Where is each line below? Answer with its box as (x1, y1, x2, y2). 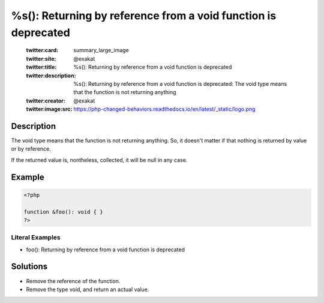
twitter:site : (26, 55, 56, 62)
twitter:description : (26, 72, 76, 79)
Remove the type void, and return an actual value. (26, 286, 149, 293)
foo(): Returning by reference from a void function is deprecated (26, 246, 185, 253)
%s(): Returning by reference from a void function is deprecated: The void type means (73, 80, 287, 87)
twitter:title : (26, 64, 57, 71)
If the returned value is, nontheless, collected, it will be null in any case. (11, 156, 188, 163)
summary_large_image (73, 47, 129, 54)
